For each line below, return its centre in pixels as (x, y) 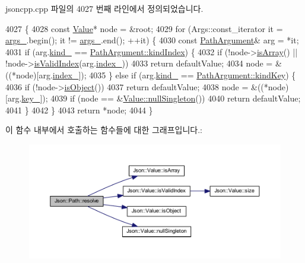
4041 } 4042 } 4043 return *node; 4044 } (79, 110)
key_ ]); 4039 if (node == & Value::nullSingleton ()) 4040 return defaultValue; (161, 98)
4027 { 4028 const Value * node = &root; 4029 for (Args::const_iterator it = (144, 28)
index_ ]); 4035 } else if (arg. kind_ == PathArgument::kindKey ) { (174, 75)
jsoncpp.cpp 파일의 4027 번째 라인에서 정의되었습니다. (104, 8)
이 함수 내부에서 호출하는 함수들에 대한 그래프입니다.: (104, 130)
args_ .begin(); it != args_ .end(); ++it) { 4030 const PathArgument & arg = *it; (152, 40)
